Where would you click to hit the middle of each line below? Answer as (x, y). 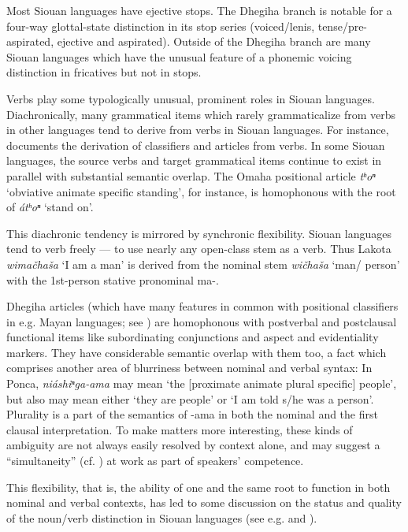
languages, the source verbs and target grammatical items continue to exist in (194, 160)
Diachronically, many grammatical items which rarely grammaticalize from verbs (201, 114)
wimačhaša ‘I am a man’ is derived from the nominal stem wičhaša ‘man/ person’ (203, 264)
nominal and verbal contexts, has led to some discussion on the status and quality (204, 502)
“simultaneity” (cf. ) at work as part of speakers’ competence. (155, 461)
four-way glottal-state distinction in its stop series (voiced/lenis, (161, 26)
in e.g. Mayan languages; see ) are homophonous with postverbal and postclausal (202, 321)
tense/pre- (343, 26)
